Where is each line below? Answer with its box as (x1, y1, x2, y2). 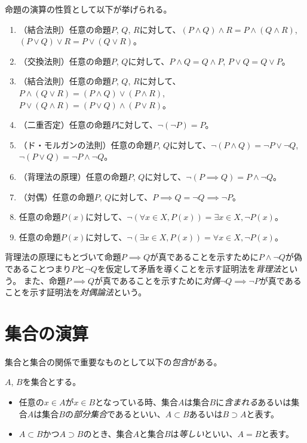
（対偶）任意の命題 (19, 190, 94, 203)
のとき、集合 (83, 427, 133, 440)
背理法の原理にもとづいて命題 (5, 250, 121, 263)
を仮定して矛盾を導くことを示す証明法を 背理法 (97, 262, 281, 274)
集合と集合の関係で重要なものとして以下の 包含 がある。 (5, 355, 222, 368)
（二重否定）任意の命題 (19, 118, 111, 131)
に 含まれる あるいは (216, 396, 291, 408)
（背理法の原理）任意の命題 (19, 170, 128, 182)
